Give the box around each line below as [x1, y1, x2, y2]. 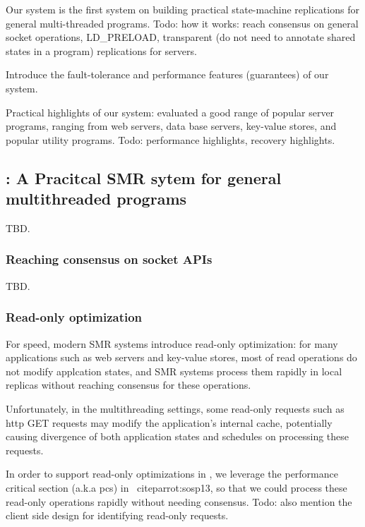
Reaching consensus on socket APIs [6, 250, 213, 268]
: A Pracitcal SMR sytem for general [6, 166, 282, 188]
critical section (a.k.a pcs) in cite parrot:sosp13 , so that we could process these [6, 480, 347, 495]
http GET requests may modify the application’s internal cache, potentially [6, 415, 333, 430]
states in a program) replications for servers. [6, 43, 197, 58]
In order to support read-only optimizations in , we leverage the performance [6, 466, 338, 481]
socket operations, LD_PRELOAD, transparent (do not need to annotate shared [6, 30, 356, 44]
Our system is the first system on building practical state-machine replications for [6, 2, 359, 16]
